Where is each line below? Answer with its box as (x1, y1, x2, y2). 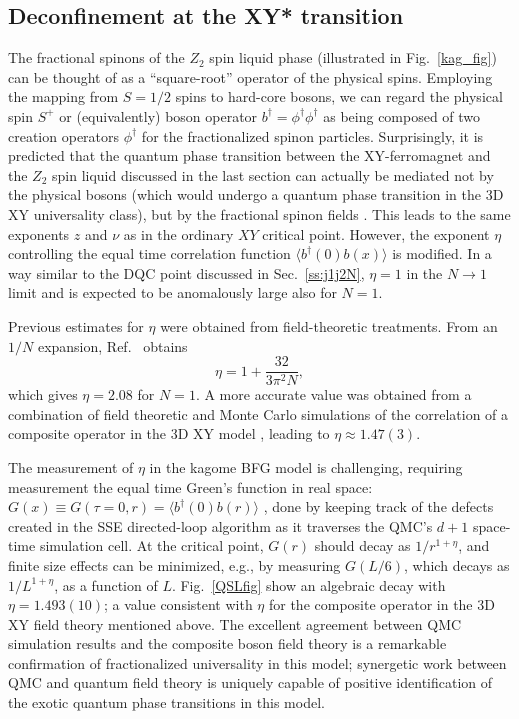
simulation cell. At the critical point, (39, 535, 264, 556)
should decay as (314, 535, 411, 556)
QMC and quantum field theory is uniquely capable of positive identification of (8, 672, 493, 693)
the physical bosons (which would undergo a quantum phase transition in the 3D (8, 184, 504, 205)
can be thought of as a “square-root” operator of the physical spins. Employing (8, 66, 493, 87)
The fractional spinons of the (8, 47, 185, 68)
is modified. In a (392, 243, 492, 264)
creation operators (8, 125, 120, 146)
